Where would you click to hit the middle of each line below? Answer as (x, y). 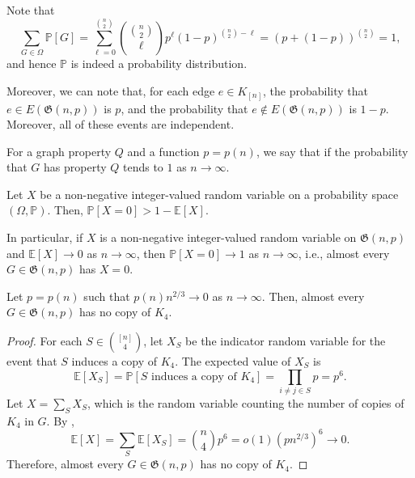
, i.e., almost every (344, 253)
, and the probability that (184, 108)
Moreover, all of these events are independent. (121, 124)
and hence (32, 63)
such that (107, 296)
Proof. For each (44, 341)
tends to (143, 167)
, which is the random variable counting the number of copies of (246, 402)
